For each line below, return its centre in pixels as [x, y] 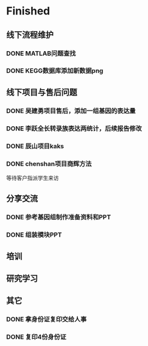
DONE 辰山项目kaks [35, 146]
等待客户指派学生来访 [32, 178]
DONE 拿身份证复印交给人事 [46, 320]
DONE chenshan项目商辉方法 [49, 163]
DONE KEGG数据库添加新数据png [55, 71]
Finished [28, 11]
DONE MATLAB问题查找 [41, 53]
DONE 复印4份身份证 [36, 337]
